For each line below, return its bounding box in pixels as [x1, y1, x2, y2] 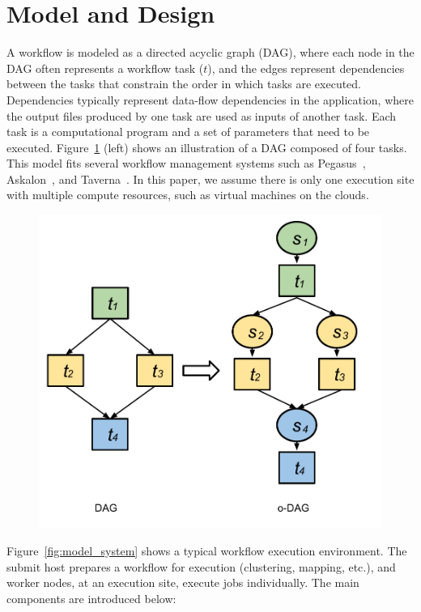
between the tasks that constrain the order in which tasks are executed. [6, 75, 362, 92]
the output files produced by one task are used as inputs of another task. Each [6, 107, 397, 124]
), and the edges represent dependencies [207, 59, 405, 76]
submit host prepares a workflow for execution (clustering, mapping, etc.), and [6, 558, 396, 575]
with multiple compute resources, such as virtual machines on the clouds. [6, 186, 369, 203]
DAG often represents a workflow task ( [6, 59, 204, 76]
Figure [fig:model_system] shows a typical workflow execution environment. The [6, 542, 407, 559]
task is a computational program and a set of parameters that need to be [6, 123, 370, 140]
